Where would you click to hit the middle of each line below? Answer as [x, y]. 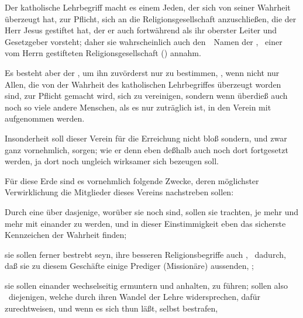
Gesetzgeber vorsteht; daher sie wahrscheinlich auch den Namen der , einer [144, 41]
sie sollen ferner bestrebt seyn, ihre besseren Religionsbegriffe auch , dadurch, [145, 254]
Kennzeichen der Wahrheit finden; [66, 235]
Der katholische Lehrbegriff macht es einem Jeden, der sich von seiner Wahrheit [148, 7]
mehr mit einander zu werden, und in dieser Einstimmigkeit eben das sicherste [145, 223]
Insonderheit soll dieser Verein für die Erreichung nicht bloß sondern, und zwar [146, 138]
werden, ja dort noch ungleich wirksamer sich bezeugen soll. [112, 161]
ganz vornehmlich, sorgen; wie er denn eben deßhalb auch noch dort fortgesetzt [147, 149]
